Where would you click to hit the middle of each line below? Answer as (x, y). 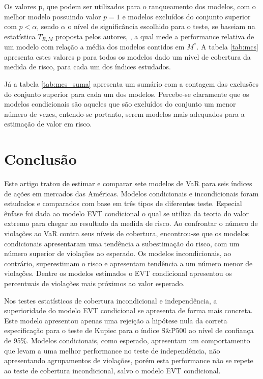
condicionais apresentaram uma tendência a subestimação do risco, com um (122, 243)
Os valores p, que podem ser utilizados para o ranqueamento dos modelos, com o (130, 6)
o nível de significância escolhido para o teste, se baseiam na (162, 26)
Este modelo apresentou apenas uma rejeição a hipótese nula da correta (116, 320)
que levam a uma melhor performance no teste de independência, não (112, 350)
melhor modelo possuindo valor (53, 16)
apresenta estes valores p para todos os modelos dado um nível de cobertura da (127, 56)
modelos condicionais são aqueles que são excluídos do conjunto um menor (120, 104)
